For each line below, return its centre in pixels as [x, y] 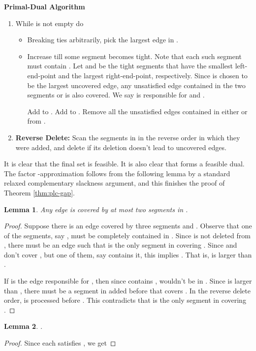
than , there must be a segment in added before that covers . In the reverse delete [127, 290]
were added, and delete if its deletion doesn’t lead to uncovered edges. [121, 147]
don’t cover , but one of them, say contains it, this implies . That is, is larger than [128, 254]
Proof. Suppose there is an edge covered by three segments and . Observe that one [128, 226]
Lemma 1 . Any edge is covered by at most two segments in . [96, 209]
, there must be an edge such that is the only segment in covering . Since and [121, 245]
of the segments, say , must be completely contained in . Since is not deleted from [127, 235]
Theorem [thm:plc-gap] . [39, 192]
